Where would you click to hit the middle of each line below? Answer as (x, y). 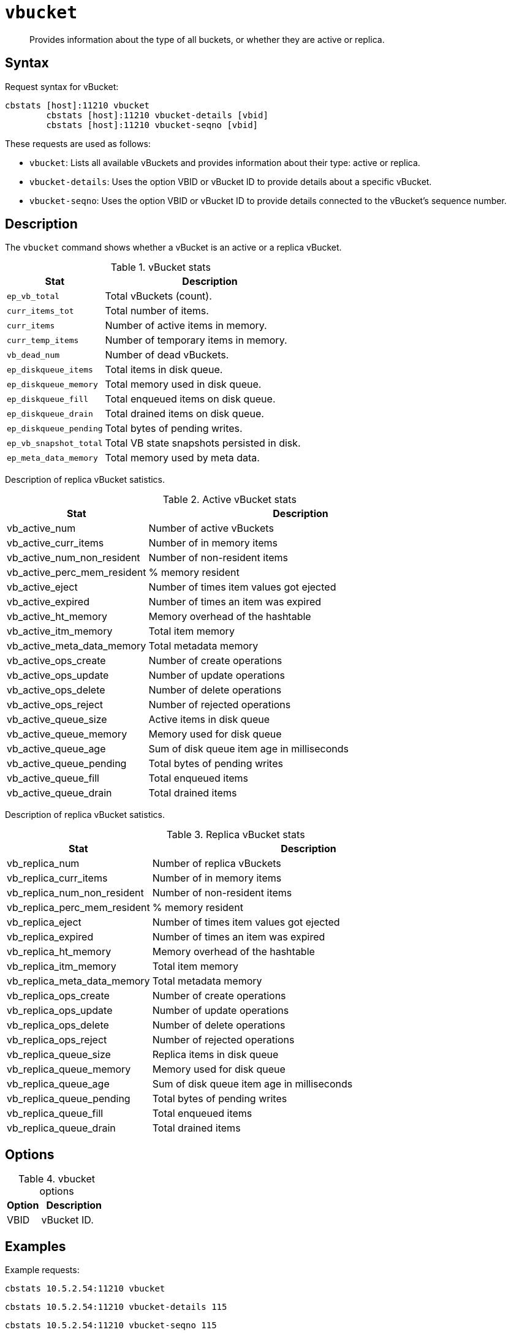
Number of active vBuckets (211, 528)
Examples (36, 1246)
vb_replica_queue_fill (55, 1114)
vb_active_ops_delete (56, 690)
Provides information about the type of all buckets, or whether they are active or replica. (207, 39)
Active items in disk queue (209, 720)
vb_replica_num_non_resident (75, 893)
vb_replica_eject (44, 922)
